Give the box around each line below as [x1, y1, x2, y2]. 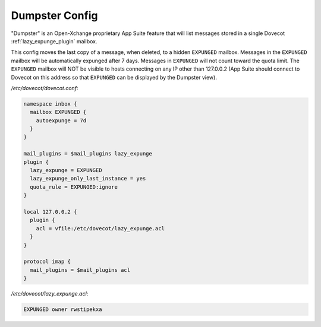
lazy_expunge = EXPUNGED [30, 167, 102, 173]
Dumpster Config [11, 9, 98, 22]
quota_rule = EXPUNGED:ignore [30, 183, 118, 190]
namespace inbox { [23, 100, 77, 107]
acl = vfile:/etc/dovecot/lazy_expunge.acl [36, 225, 165, 231]
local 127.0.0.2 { [23, 208, 77, 215]
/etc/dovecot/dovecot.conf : [11, 84, 78, 91]
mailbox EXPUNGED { [30, 109, 87, 116]
